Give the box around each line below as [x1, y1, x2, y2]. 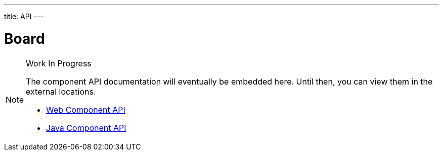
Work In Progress [26, 58, 92, 68]
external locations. [26, 86, 96, 97]
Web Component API [46, 104, 125, 115]
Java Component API [46, 122, 126, 133]
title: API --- [4, 12, 43, 21]
